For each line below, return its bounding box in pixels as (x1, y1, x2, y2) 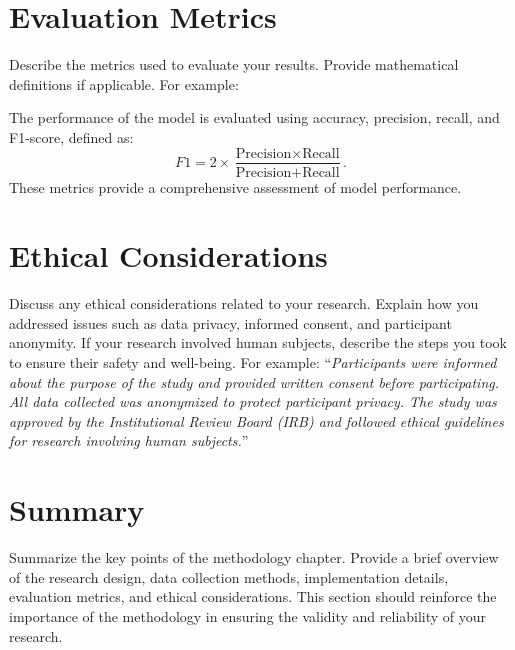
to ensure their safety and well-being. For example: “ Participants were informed (9, 352, 497, 373)
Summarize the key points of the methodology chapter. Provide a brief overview (9, 547, 499, 568)
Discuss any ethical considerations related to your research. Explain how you (9, 293, 479, 314)
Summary (9, 489, 145, 530)
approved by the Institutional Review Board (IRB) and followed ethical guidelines (9, 410, 504, 431)
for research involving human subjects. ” (9, 430, 249, 451)
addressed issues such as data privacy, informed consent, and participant (9, 312, 452, 333)
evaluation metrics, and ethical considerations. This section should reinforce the (9, 586, 497, 607)
